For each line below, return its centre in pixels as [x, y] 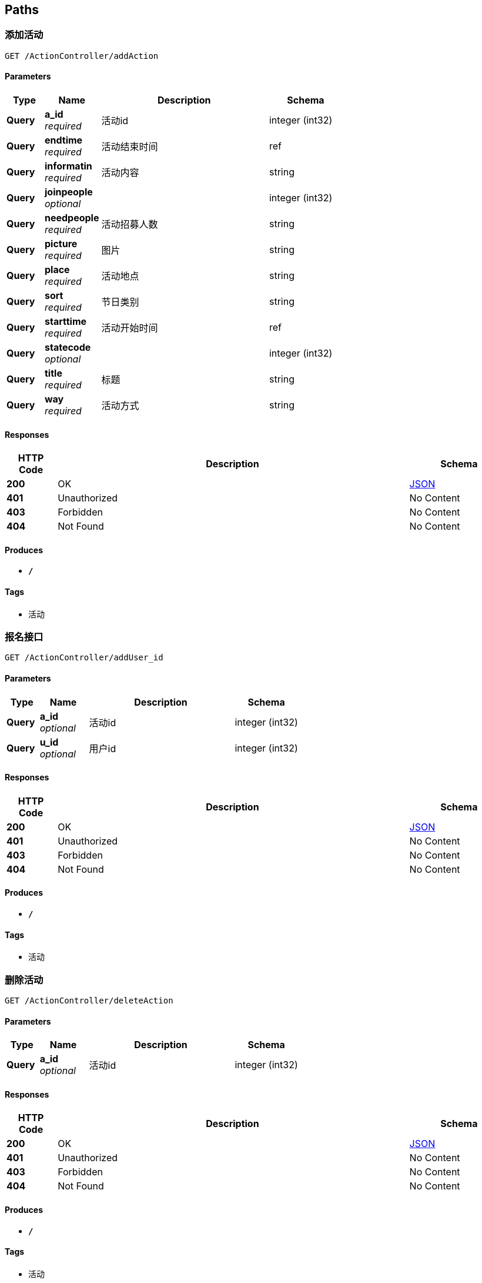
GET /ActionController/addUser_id [84, 658]
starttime [66, 322]
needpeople [72, 218]
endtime [63, 140]
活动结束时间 [130, 147]
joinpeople [68, 192]
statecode [68, 348]
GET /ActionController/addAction [82, 56]
